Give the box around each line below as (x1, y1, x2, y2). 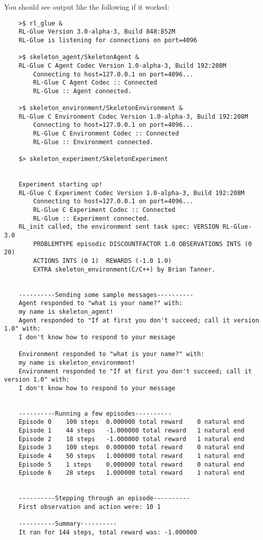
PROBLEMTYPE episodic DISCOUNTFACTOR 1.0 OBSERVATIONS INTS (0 (33, 240, 252, 248)
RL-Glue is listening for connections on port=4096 (18, 36, 197, 44)
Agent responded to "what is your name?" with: (18, 300, 183, 307)
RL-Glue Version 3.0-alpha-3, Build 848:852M (18, 28, 176, 36)
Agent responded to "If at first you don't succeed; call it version (18, 316, 259, 324)
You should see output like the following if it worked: (4, 2, 169, 12)
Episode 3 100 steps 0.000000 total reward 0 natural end (18, 444, 245, 451)
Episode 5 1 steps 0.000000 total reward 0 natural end (18, 461, 245, 468)
